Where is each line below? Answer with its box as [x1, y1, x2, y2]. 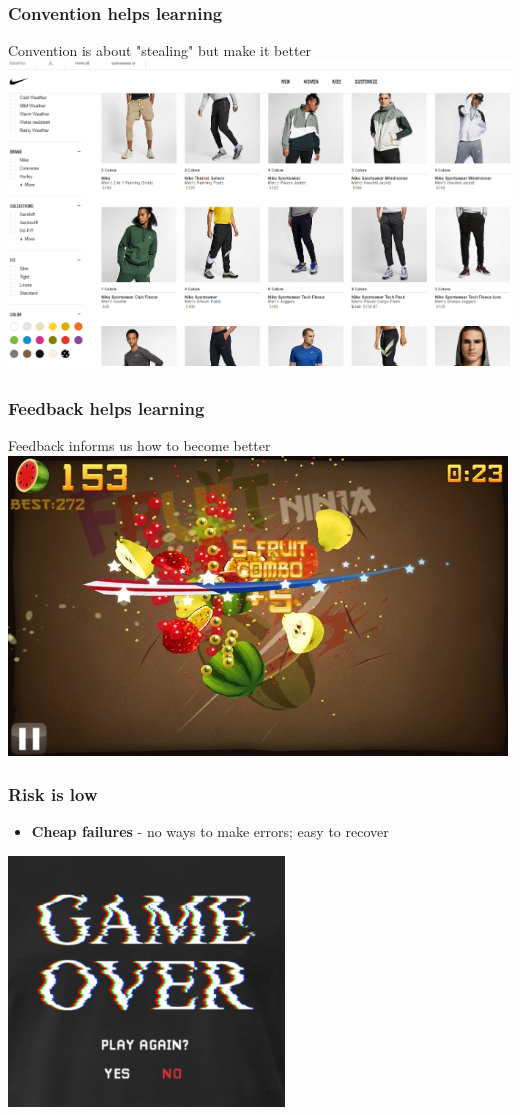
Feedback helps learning [8, 395, 205, 420]
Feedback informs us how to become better [8, 435, 271, 456]
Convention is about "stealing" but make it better [8, 40, 312, 61]
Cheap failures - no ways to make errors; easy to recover [31, 821, 389, 842]
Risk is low [8, 782, 98, 807]
